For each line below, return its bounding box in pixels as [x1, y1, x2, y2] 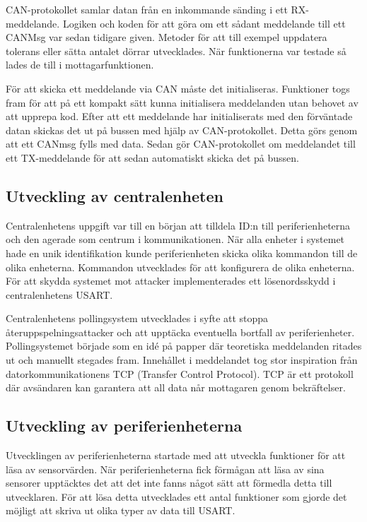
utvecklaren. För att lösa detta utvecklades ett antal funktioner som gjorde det [6, 489, 347, 504]
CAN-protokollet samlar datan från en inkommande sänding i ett [6, 2, 288, 16]
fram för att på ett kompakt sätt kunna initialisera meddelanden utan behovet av [6, 95, 359, 109]
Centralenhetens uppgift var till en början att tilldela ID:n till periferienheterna [6, 218, 351, 232]
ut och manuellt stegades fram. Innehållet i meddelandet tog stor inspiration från [6, 352, 358, 367]
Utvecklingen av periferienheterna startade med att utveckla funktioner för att [6, 448, 346, 463]
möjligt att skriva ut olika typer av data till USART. [6, 503, 235, 518]
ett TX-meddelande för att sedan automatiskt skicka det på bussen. [6, 150, 299, 165]
